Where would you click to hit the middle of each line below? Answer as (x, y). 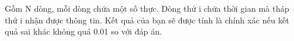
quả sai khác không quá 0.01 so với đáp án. (83, 31)
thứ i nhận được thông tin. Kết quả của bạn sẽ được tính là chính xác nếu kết (147, 20)
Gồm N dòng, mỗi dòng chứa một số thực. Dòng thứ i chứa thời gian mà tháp (147, 8)
